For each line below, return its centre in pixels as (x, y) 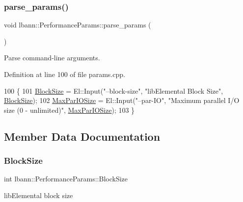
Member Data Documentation (82, 136)
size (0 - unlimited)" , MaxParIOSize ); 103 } (69, 110)
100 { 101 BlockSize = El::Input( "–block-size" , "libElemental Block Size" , (114, 90)
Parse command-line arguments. (52, 58)
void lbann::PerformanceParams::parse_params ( (78, 25)
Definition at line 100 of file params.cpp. (65, 74)
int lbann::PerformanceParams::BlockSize (66, 179)
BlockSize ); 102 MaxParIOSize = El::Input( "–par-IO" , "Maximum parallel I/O (122, 100)
